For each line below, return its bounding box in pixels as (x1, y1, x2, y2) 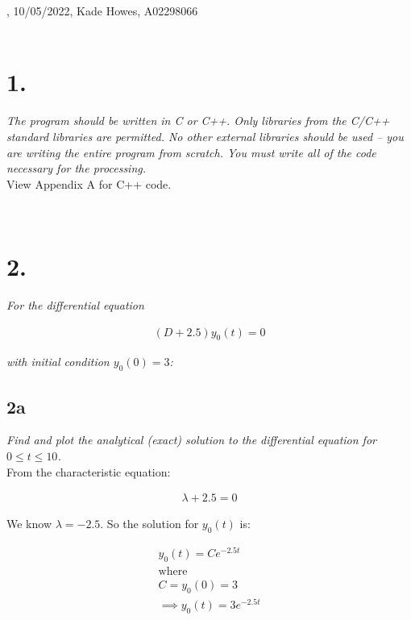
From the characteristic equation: (6, 463, 171, 480)
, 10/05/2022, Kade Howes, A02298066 (6, 2, 198, 19)
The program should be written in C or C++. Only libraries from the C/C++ (6, 112, 390, 129)
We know (6, 515, 52, 532)
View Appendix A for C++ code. (6, 175, 172, 192)
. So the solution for (100, 515, 199, 532)
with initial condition (6, 353, 110, 370)
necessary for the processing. (6, 160, 147, 177)
